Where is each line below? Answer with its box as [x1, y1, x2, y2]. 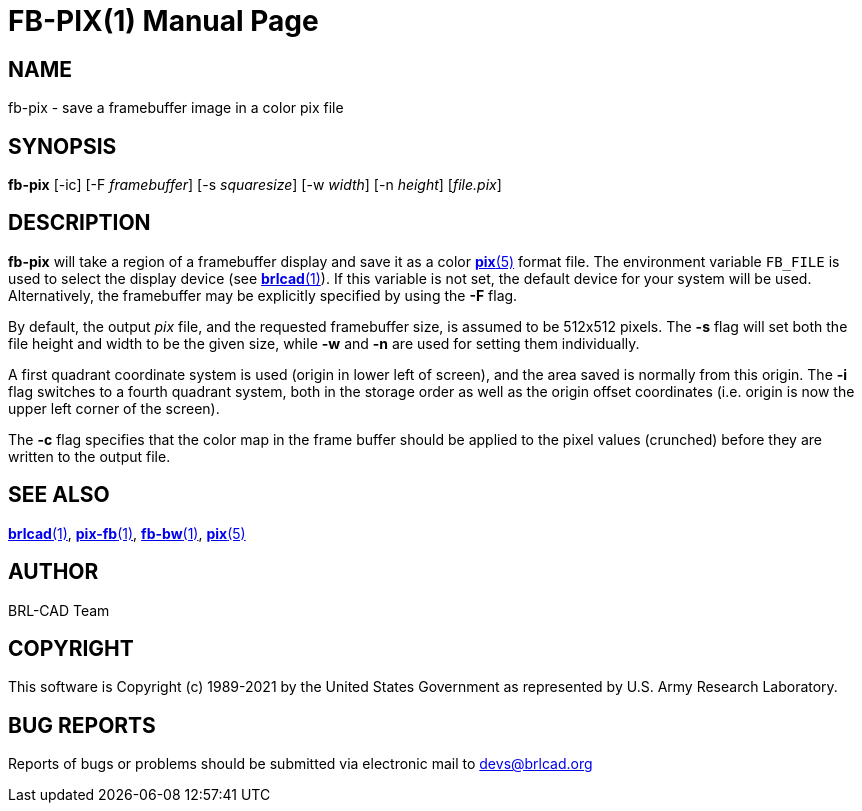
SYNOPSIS [8, 133, 117, 159]
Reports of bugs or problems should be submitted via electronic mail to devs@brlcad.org [8, 755, 593, 773]
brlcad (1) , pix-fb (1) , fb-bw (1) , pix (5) [8, 524, 246, 542]
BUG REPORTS [8, 712, 156, 738]
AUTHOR [8, 559, 99, 585]
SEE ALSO [8, 482, 110, 508]
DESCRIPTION [8, 210, 151, 236]
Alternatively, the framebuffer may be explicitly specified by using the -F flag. [8, 286, 518, 304]
